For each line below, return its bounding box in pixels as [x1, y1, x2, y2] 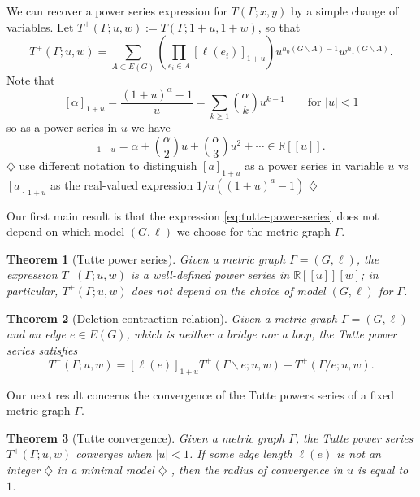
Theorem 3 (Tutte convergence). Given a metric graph [6, 429, 285, 446]
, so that [258, 18, 301, 35]
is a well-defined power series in [130, 266, 290, 283]
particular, [6, 281, 58, 299]
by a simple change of [290, 2, 399, 19]
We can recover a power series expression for [6, 2, 227, 19]
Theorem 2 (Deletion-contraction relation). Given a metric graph [6, 309, 337, 326]
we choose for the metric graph [176, 223, 331, 240]
